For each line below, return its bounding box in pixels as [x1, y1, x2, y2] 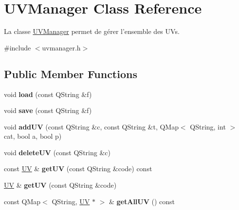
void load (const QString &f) [4, 89, 92, 99]
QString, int [190, 121, 226, 131]
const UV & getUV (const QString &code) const [4, 163, 152, 174]
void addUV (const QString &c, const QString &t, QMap [4, 121, 179, 131]
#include [4, 42, 31, 52]
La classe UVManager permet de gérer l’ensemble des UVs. [4, 26, 180, 36]
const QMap [4, 196, 41, 206]
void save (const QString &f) [4, 105, 92, 115]
